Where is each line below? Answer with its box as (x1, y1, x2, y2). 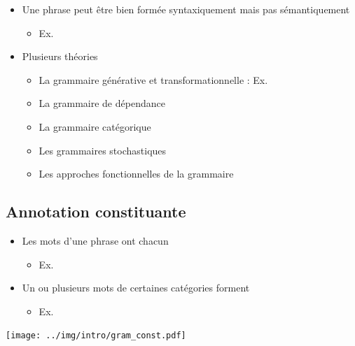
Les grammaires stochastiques (39, 143, 167, 157)
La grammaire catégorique (39, 119, 151, 134)
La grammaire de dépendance (39, 96, 165, 110)
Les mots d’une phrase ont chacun (22, 233, 169, 247)
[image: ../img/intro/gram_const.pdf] (6, 331, 186, 341)
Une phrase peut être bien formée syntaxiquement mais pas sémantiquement (22, 2, 350, 16)
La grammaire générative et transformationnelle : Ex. (39, 72, 268, 87)
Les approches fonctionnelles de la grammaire (39, 166, 234, 181)
